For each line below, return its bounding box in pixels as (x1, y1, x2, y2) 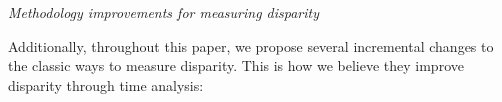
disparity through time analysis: (8, 74, 204, 95)
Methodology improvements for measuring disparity (8, 2, 320, 22)
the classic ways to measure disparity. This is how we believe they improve (8, 55, 464, 76)
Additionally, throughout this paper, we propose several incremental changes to (8, 35, 494, 56)
